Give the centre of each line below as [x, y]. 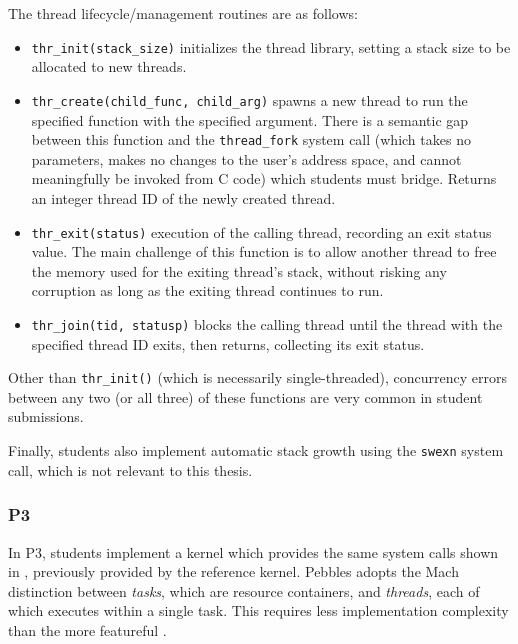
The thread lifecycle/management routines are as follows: [183, 13]
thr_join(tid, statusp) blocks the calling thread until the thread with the [267, 323]
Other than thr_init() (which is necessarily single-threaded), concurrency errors [257, 377]
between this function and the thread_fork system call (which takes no [251, 139]
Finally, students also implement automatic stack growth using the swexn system [256, 450]
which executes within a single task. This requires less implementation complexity [258, 610]
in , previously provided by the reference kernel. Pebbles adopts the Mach [233, 571]
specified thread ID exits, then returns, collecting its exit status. [228, 343]
